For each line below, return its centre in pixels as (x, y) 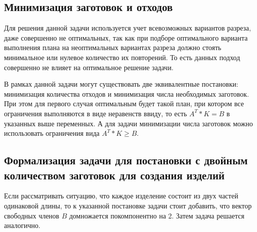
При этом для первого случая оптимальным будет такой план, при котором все (124, 103)
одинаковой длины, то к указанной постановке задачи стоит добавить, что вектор (128, 205)
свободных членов (32, 215)
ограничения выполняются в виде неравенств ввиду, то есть (95, 113)
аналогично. (22, 225)
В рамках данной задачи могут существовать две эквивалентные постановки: (121, 84)
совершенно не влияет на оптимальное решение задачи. (89, 67)
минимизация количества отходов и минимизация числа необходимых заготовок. (126, 93)
